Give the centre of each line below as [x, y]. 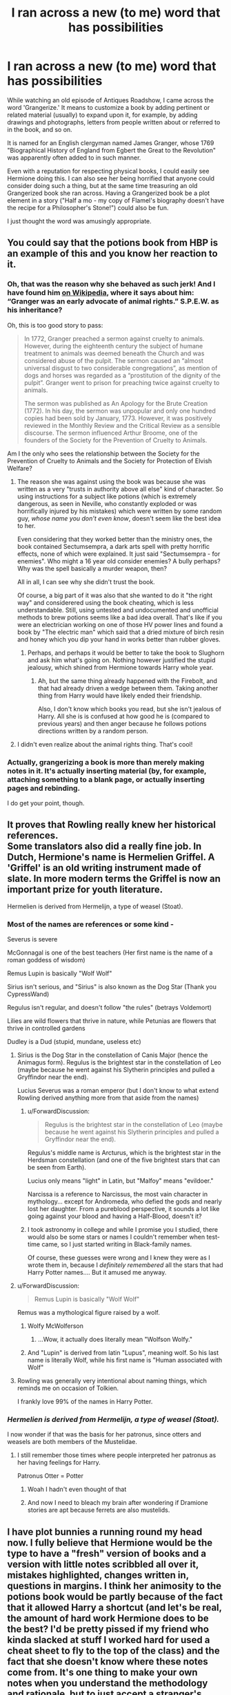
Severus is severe [32, 939]
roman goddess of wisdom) [46, 960]
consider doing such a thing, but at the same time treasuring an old [102, 185]
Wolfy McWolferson [56, 1326]
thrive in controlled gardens [46, 1029]
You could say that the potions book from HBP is [113, 243]
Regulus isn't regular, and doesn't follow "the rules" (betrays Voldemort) [110, 1008]
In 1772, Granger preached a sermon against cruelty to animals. [114, 338]
